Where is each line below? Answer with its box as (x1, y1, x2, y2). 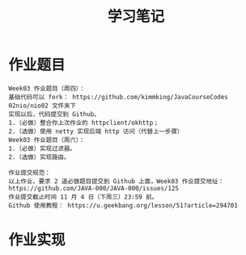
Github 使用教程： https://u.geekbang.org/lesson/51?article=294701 (8, 201, 239, 210)
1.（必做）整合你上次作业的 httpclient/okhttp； (8, 119, 159, 127)
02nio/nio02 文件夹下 (8, 102, 77, 110)
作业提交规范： (8, 169, 51, 177)
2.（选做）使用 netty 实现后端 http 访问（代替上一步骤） (8, 127, 184, 136)
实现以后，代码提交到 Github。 (8, 110, 100, 118)
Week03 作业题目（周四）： (8, 84, 86, 93)
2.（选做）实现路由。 (8, 153, 70, 161)
